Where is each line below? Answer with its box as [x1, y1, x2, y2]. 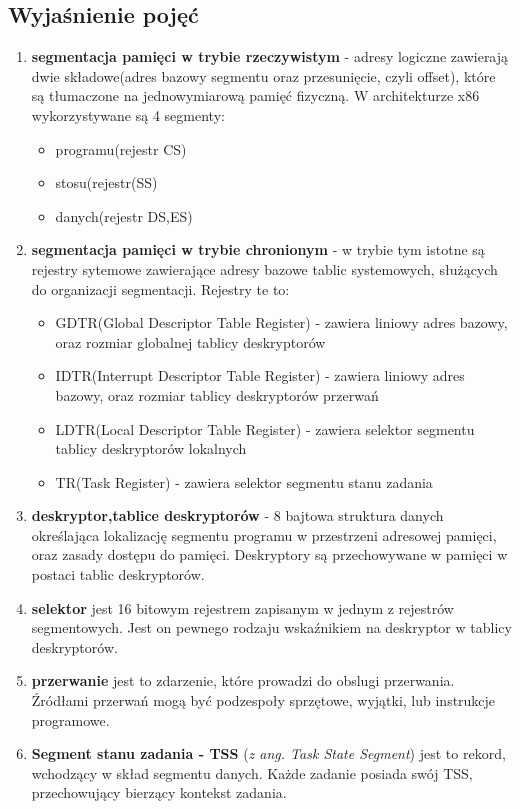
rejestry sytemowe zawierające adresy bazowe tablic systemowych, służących [31, 258, 498, 279]
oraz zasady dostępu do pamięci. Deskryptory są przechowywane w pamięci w [31, 544, 508, 565]
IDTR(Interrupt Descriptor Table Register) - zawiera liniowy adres [55, 365, 465, 386]
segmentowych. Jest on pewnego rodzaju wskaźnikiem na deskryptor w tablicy [31, 617, 512, 638]
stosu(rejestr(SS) [55, 172, 158, 193]
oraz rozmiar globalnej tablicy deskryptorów [55, 331, 326, 352]
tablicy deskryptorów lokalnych [55, 438, 247, 459]
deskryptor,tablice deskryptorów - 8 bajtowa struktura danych [31, 505, 444, 526]
